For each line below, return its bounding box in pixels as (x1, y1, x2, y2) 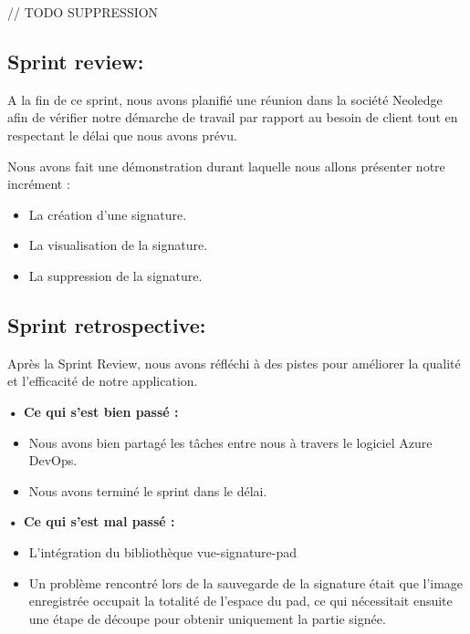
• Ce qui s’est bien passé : (7, 401, 179, 421)
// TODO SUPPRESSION (7, 3, 159, 21)
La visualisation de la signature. (28, 235, 208, 255)
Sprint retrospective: (7, 310, 206, 338)
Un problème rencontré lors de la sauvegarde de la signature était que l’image (28, 573, 464, 592)
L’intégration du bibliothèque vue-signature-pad (28, 542, 298, 561)
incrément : (7, 174, 70, 193)
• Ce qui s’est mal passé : (7, 512, 175, 531)
